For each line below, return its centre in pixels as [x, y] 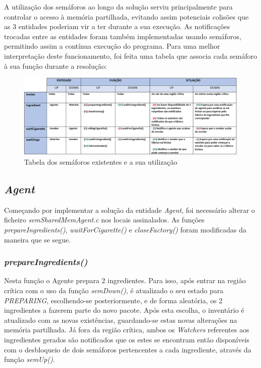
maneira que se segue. [37, 239]
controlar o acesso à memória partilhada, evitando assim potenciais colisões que [126, 16]
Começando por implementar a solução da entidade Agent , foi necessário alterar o [129, 210]
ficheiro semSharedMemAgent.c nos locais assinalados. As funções [104, 220]
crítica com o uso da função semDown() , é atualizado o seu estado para [114, 290]
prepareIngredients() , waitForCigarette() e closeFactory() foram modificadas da [125, 229]
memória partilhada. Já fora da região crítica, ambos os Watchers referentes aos [127, 330]
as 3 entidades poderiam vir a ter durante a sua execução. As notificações [117, 26]
